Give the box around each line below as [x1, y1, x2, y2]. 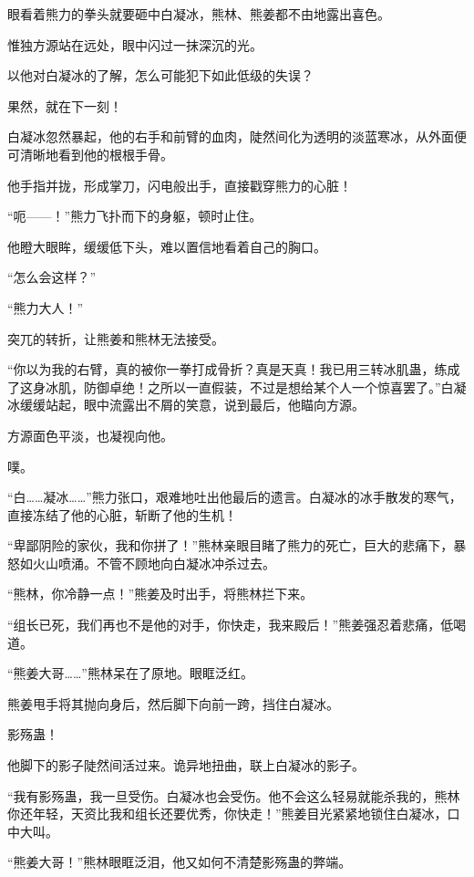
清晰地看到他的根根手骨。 [19, 144, 173, 163]
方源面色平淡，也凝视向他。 [7, 425, 173, 444]
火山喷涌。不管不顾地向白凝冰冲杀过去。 [32, 553, 275, 572]
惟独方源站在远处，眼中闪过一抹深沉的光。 [7, 35, 263, 54]
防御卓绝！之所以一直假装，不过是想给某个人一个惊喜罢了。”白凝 [83, 377, 467, 396]
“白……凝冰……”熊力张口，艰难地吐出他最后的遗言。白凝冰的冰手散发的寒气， [7, 487, 462, 506]
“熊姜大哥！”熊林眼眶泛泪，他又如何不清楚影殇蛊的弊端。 [7, 852, 352, 872]
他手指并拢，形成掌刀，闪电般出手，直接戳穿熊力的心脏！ [7, 175, 352, 194]
